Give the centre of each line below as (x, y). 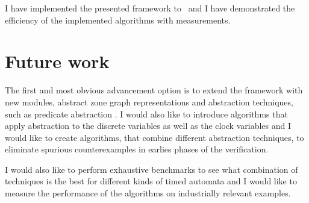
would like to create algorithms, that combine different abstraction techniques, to (154, 137)
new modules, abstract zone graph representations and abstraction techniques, (149, 101)
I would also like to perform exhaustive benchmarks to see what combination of (151, 169)
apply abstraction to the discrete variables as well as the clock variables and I (148, 126)
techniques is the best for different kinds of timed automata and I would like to (151, 181)
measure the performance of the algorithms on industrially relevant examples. (148, 193)
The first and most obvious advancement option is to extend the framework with (154, 90)
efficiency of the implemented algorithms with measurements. (118, 20)
